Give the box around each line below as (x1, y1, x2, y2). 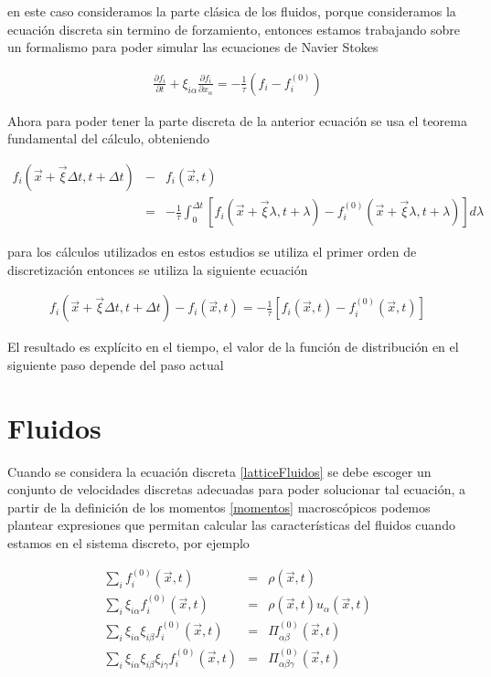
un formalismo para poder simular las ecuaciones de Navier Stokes (7, 37, 379, 57)
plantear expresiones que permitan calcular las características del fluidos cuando (7, 515, 455, 534)
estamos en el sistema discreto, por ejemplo (7, 533, 250, 552)
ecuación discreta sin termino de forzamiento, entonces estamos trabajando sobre (7, 19, 460, 38)
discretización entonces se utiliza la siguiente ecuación (7, 259, 308, 279)
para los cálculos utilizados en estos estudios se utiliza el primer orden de (7, 242, 417, 261)
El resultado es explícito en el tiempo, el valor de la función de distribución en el (7, 337, 459, 356)
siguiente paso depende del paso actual (7, 354, 224, 374)
